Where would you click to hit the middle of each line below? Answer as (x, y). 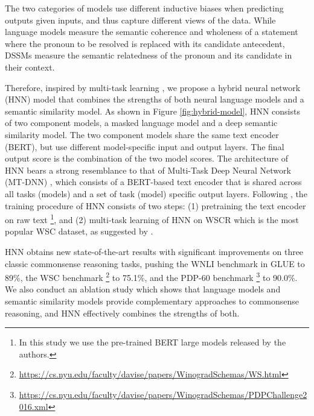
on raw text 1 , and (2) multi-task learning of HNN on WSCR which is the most (152, 219)
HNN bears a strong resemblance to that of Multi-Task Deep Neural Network (148, 170)
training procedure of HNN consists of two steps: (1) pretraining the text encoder (155, 205)
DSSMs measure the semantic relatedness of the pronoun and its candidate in (149, 55)
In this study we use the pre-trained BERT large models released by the (152, 342)
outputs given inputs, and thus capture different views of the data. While (140, 20)
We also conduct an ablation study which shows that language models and (143, 289)
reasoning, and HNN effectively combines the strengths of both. (122, 313)
